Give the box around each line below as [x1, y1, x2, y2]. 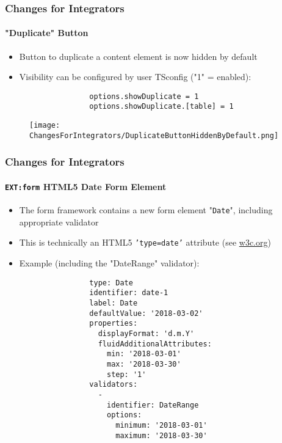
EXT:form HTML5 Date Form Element [5, 180, 167, 192]
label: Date [89, 298, 138, 307]
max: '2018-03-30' [106, 359, 181, 368]
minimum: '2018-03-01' [115, 420, 208, 430]
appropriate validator [19, 215, 99, 228]
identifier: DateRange [106, 400, 199, 409]
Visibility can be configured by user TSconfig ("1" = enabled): [19, 70, 251, 83]
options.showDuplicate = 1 [89, 92, 199, 101]
